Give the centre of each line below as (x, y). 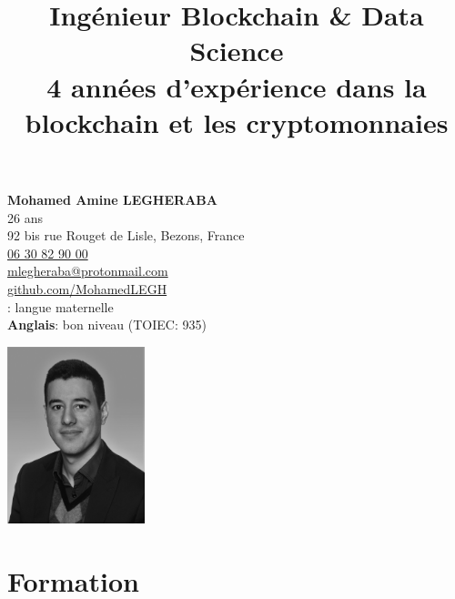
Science (237, 51)
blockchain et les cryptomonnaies (237, 122)
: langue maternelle (61, 306)
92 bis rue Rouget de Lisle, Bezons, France (126, 235)
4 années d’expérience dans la (237, 86)
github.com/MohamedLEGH (87, 288)
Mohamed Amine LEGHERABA (112, 199)
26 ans (25, 217)
